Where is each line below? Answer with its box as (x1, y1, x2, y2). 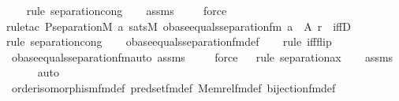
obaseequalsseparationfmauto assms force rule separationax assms (11, 48, 393, 65)
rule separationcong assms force (26, 2, 227, 18)
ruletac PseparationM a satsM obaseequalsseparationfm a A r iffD (6, 17, 351, 34)
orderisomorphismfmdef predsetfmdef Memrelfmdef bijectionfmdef (11, 79, 336, 95)
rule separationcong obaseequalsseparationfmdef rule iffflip (6, 33, 332, 50)
